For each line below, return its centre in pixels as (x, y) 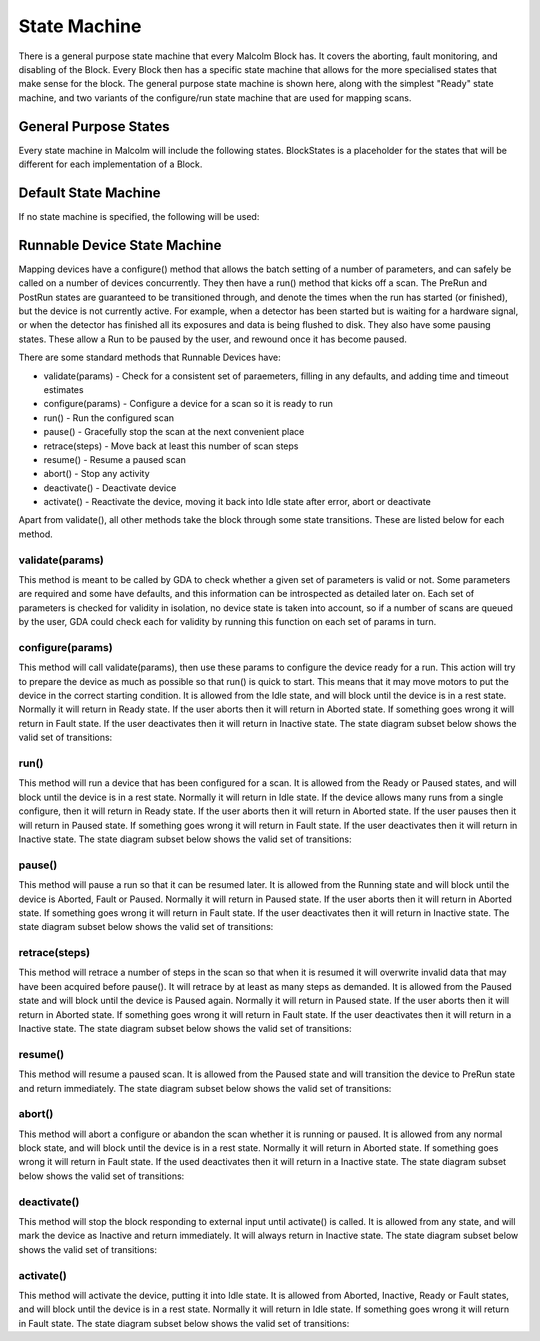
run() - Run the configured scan (109, 417)
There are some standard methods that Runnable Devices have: (149, 357)
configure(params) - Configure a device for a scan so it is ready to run (188, 404)
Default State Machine (89, 192)
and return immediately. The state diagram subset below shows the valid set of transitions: (205, 1088)
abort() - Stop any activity (96, 474)
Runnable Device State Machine (120, 245)
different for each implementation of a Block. (110, 164)
